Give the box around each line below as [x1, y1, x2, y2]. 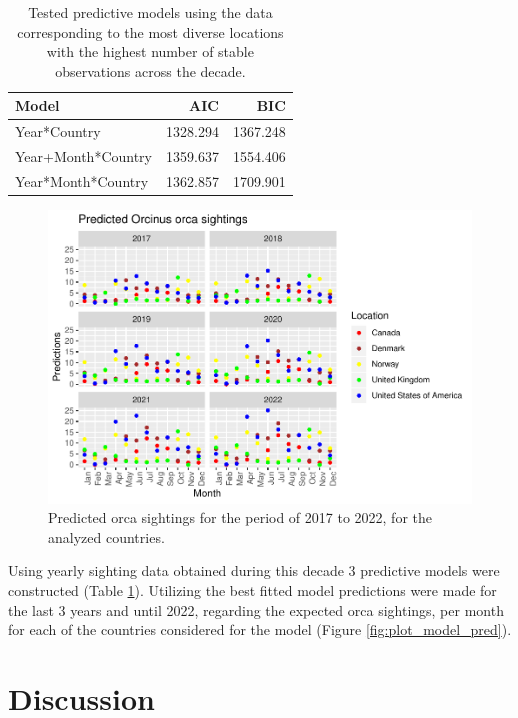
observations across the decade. [55, 60, 246, 81]
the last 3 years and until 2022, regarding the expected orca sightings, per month [8, 599, 504, 620]
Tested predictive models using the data [28, 2, 273, 22]
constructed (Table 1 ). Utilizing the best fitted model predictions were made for [8, 579, 497, 600]
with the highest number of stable [46, 41, 254, 62]
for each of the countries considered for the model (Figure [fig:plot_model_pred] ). [8, 619, 512, 640]
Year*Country [15, 121, 101, 142]
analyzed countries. [48, 526, 165, 547]
